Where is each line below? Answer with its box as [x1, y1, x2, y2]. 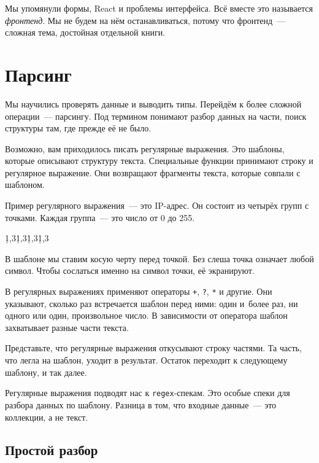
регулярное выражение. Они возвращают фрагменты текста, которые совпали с [5, 166, 301, 179]
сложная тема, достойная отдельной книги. [5, 26, 166, 39]
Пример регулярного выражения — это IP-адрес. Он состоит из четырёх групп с [5, 199, 309, 212]
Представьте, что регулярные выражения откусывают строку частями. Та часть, [5, 341, 302, 354]
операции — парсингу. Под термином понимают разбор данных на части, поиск [5, 109, 307, 122]
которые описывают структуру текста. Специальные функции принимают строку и [5, 154, 313, 167]
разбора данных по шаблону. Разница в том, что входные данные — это [5, 398, 277, 411]
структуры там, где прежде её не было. [5, 122, 152, 134]
